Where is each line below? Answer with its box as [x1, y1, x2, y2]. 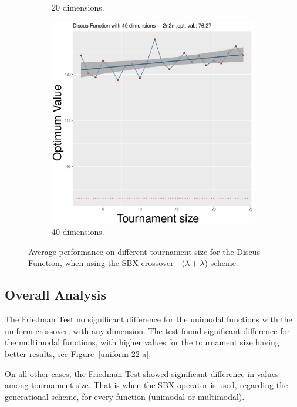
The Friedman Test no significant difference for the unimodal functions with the [5, 313, 292, 325]
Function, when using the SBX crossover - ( [28, 257, 185, 269]
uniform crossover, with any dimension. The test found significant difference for [5, 324, 290, 337]
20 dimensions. [52, 1, 104, 13]
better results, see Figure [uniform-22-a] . [5, 347, 151, 359]
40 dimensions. [52, 226, 104, 238]
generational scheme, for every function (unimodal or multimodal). [5, 390, 245, 402]
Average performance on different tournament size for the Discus [28, 245, 260, 257]
